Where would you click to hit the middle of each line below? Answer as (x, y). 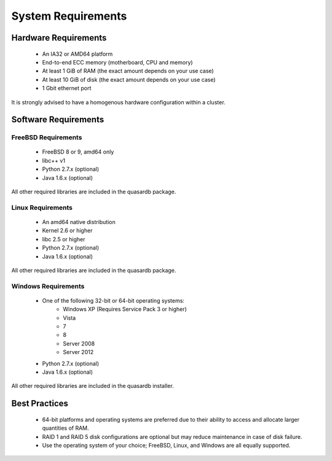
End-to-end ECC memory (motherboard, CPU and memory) (117, 62)
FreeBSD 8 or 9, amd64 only (78, 152)
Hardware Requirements (59, 38)
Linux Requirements (42, 207)
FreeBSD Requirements (47, 138)
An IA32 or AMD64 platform (77, 54)
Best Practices (40, 404)
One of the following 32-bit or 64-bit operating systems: (113, 300)
